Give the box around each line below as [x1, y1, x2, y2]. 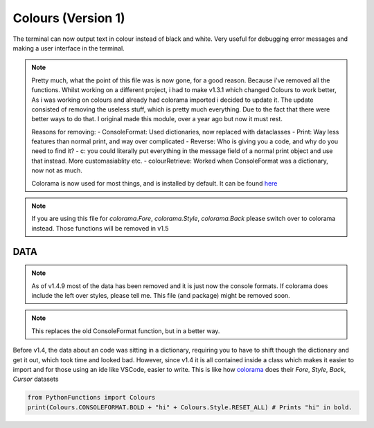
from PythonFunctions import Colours [27, 393, 156, 402]
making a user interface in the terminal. [12, 44, 125, 52]
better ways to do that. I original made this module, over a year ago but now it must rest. [31, 115, 283, 123]
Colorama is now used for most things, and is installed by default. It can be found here [31, 179, 278, 187]
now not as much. [31, 166, 83, 175]
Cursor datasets [12, 375, 59, 384]
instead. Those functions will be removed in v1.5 [31, 224, 169, 232]
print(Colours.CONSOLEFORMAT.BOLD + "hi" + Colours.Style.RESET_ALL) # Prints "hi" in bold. [27, 403, 353, 411]
